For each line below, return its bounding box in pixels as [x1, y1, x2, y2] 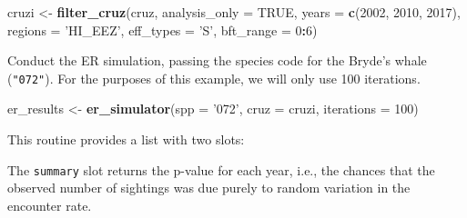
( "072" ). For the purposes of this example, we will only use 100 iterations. [7, 68, 421, 87]
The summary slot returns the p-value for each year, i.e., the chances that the [7, 160, 435, 179]
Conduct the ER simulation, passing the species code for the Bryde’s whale [7, 51, 427, 70]
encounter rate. [7, 195, 92, 214]
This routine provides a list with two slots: [7, 130, 245, 149]
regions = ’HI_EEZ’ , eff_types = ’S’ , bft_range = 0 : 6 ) [7, 20, 318, 39]
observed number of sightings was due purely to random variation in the [7, 178, 411, 197]
